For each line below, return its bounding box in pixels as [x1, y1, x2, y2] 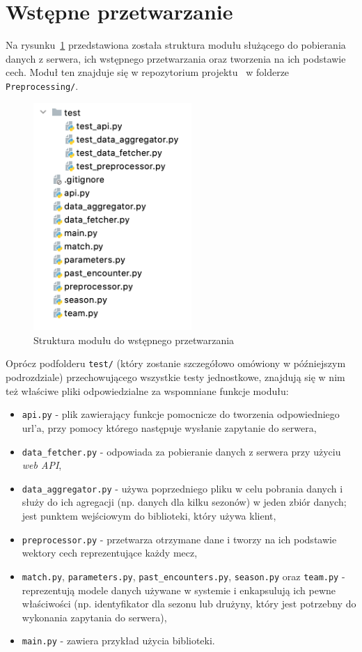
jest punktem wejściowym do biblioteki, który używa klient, [22, 509, 276, 523]
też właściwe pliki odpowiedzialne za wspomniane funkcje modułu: [6, 383, 289, 398]
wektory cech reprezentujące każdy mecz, [22, 545, 198, 560]
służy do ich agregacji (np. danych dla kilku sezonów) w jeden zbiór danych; [22, 495, 347, 509]
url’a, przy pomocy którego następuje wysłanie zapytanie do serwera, [22, 420, 317, 435]
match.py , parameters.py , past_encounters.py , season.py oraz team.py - [22, 568, 345, 583]
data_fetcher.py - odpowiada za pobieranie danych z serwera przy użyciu [22, 444, 341, 458]
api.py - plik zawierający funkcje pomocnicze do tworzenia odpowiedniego [22, 407, 340, 421]
